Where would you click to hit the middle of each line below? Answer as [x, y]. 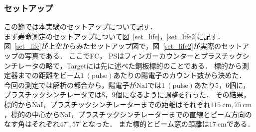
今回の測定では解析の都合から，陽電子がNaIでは [83, 85]
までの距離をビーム [49, 75]
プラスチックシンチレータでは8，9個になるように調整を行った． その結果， [127, 95]
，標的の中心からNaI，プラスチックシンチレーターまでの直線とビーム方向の [128, 114]
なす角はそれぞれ [32, 124]
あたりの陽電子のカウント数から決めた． [180, 75]
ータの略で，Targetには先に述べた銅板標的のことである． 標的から [133, 65]
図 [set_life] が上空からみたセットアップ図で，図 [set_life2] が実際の [113, 46]
